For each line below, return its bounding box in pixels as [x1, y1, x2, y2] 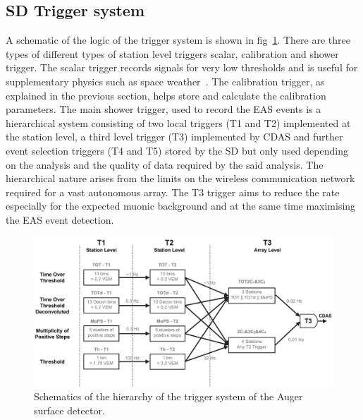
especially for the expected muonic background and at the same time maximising [6, 198, 356, 213]
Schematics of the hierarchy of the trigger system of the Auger [34, 389, 303, 404]
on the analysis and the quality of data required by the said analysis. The [6, 157, 324, 172]
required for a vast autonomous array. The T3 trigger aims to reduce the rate [6, 184, 340, 199]
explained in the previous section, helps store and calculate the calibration [6, 88, 326, 102]
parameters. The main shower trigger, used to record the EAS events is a [6, 102, 321, 116]
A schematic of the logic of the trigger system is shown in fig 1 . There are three [6, 32, 350, 47]
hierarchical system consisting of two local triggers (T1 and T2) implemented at [6, 115, 351, 130]
